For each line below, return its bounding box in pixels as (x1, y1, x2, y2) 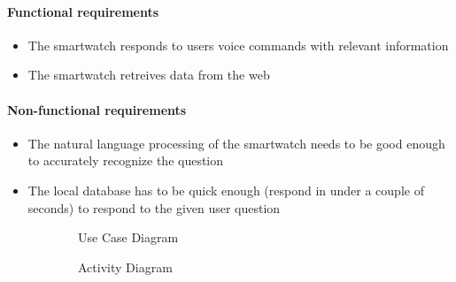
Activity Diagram (78, 257, 173, 276)
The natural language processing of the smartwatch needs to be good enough (27, 133, 445, 152)
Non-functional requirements (7, 100, 187, 118)
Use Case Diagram (78, 228, 179, 247)
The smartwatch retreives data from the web (27, 65, 270, 84)
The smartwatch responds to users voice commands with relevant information (27, 35, 449, 54)
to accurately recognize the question (27, 151, 224, 170)
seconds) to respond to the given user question (27, 198, 281, 217)
